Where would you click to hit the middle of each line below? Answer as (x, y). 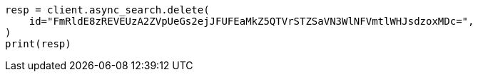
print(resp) (38, 44)
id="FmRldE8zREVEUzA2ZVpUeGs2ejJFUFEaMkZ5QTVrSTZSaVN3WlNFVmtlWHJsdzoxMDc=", (251, 21)
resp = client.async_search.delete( (107, 10)
